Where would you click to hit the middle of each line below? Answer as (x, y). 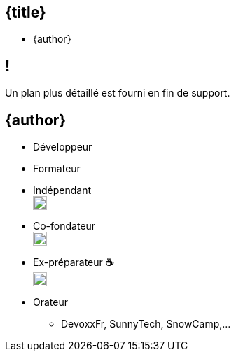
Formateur (57, 169)
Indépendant (62, 190)
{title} (26, 12)
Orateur (50, 302)
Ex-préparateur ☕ (74, 262)
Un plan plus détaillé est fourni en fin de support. (118, 93)
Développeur (63, 147)
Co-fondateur (64, 226)
